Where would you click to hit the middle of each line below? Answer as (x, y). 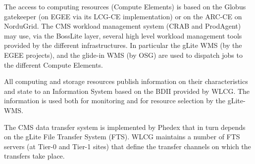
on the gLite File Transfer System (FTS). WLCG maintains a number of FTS (122, 137)
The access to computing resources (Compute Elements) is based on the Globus (125, 6)
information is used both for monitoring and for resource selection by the (115, 101)
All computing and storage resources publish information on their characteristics (126, 81)
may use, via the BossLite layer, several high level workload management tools (123, 35)
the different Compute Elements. (53, 64)
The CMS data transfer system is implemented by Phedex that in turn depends (125, 127)
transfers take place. (34, 156)
